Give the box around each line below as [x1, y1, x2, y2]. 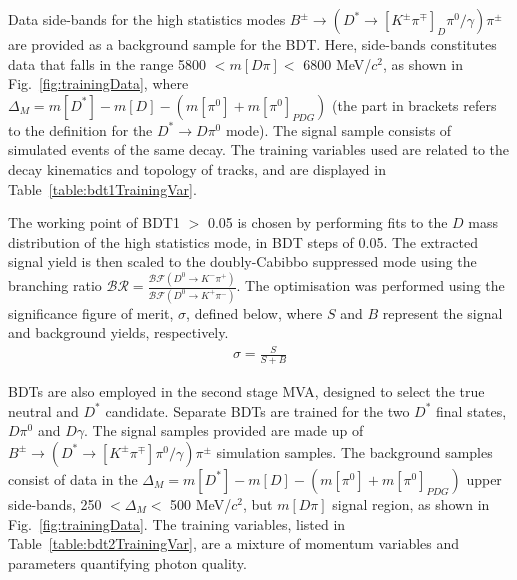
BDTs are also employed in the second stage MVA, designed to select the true [8, 381, 485, 402]
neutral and [8, 400, 79, 421]
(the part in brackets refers [332, 94, 497, 115]
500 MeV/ [170, 493, 232, 514]
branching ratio [8, 275, 102, 296]
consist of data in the [8, 468, 138, 489]
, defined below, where [186, 302, 323, 323]
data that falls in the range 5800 [8, 53, 207, 74]
